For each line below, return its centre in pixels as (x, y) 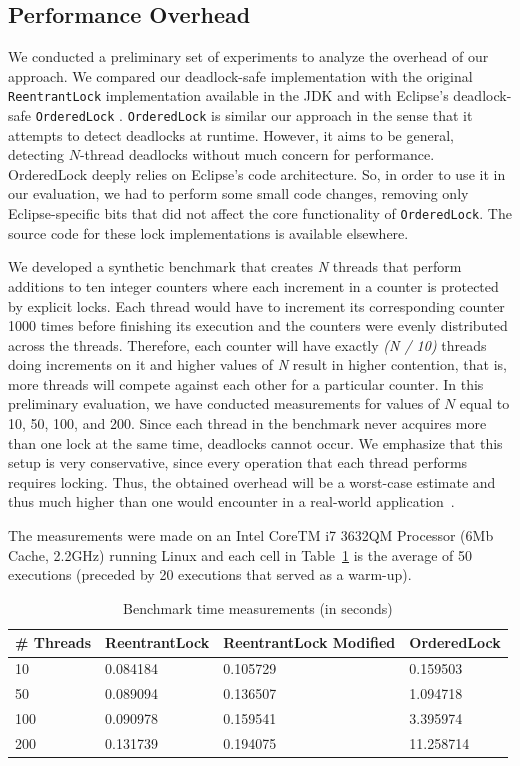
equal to (484, 403)
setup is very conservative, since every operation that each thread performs (238, 462)
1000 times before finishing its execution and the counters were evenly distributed (258, 325)
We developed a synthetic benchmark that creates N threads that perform (235, 266)
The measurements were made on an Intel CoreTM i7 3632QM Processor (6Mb (251, 535)
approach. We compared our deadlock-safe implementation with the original (240, 75)
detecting (36, 154)
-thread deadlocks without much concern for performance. (257, 154)
